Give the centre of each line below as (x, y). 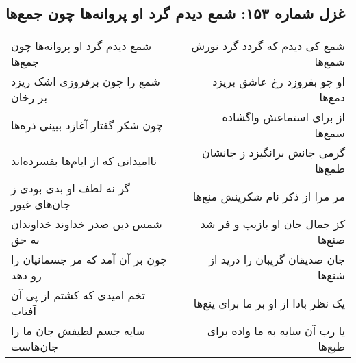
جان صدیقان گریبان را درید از (277, 260)
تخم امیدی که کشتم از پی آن (78, 295)
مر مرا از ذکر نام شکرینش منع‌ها (269, 196)
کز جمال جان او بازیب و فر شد (272, 224)
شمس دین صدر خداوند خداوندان (87, 224)
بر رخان (29, 97)
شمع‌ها (330, 62)
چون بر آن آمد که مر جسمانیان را (89, 260)
